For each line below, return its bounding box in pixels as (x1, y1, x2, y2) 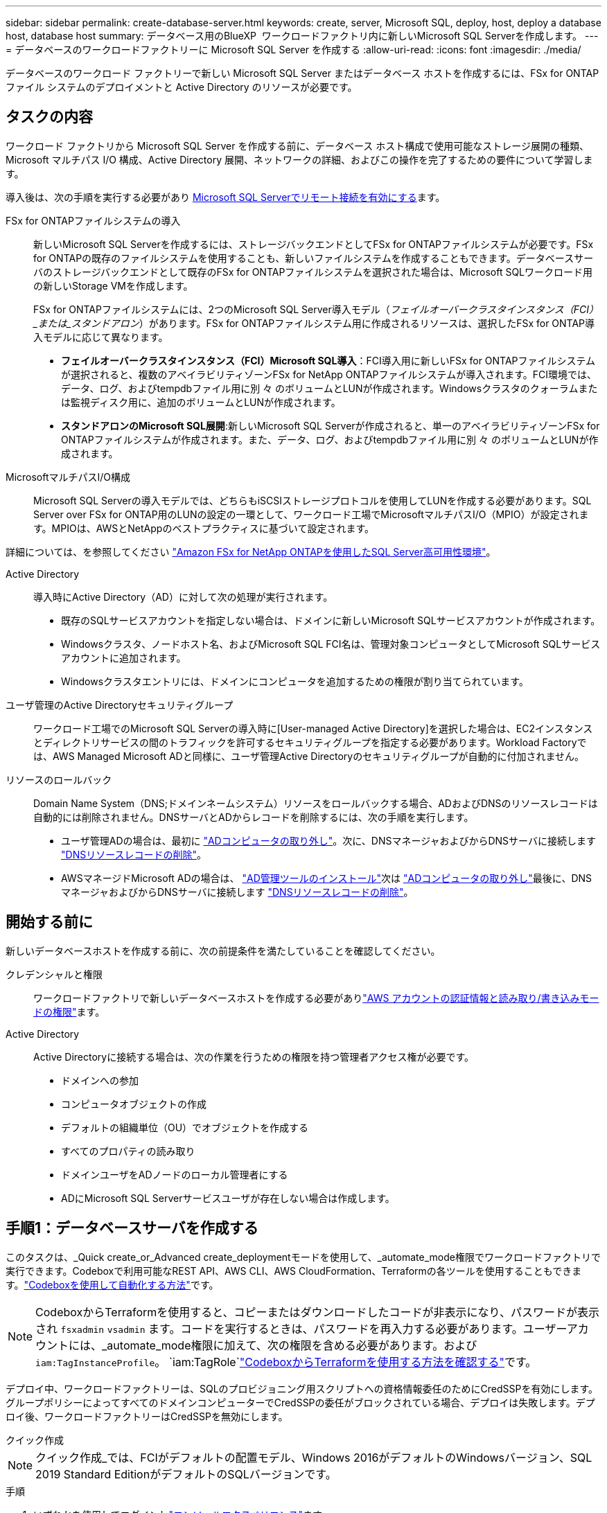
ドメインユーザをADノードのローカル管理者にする (61, 1168, 288, 1180)
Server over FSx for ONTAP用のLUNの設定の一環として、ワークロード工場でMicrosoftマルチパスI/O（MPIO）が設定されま (33, 508, 589, 520)
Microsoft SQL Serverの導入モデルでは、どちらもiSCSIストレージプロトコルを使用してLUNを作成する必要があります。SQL (33, 494, 592, 506)
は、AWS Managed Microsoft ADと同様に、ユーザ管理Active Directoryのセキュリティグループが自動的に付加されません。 (33, 750, 585, 762)
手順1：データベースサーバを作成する (6, 1219, 258, 1237)
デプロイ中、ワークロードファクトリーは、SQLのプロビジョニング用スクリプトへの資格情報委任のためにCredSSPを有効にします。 (6, 1382, 599, 1395)
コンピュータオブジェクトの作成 (61, 1097, 206, 1110)
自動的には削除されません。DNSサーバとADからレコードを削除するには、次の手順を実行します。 (33, 811, 474, 823)
